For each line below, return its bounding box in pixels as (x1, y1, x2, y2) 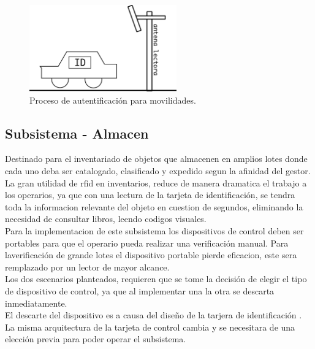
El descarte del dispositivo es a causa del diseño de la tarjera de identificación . (5, 309, 302, 321)
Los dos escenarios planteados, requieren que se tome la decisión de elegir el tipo (5, 272, 307, 285)
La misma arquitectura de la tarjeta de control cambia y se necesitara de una (5, 320, 295, 333)
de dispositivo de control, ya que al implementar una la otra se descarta (5, 284, 275, 297)
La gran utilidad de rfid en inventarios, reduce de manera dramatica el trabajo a (5, 176, 307, 189)
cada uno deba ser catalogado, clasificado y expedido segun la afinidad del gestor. (5, 164, 311, 177)
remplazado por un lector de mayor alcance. (5, 260, 170, 273)
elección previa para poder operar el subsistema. (5, 332, 186, 345)
